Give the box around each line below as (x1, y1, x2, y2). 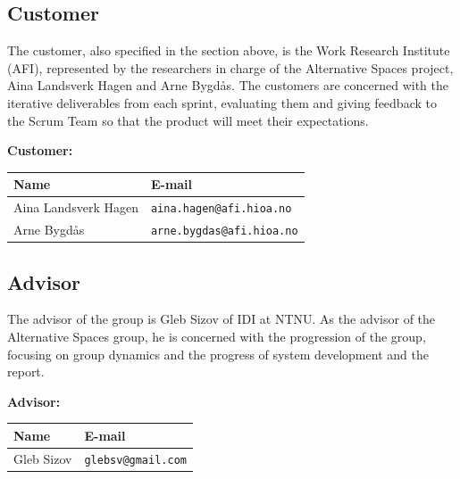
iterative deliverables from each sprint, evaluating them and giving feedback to (7, 93, 437, 111)
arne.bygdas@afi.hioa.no (150, 225, 298, 238)
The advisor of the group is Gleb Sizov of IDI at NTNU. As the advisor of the (7, 310, 436, 328)
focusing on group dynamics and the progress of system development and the (7, 344, 429, 363)
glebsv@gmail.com (84, 453, 187, 467)
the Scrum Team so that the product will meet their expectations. (7, 111, 369, 129)
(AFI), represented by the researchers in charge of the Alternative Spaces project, (7, 58, 454, 77)
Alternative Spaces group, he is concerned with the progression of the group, (7, 326, 426, 345)
